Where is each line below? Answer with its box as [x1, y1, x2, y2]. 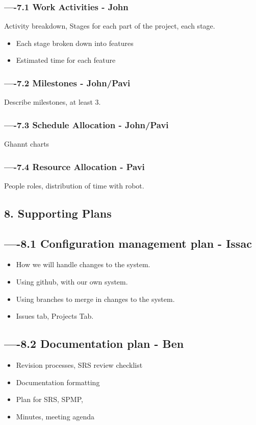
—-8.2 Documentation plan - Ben [4, 336, 184, 351]
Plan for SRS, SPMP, [16, 394, 83, 405]
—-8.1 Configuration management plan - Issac [4, 235, 252, 251]
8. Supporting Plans [4, 205, 112, 221]
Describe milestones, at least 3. [4, 97, 101, 107]
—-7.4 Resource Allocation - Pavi [4, 160, 145, 173]
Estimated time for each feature [16, 55, 116, 65]
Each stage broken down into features [16, 37, 134, 48]
